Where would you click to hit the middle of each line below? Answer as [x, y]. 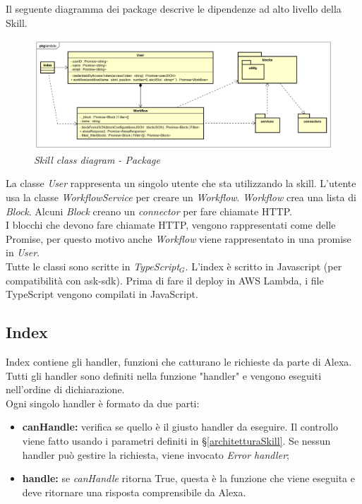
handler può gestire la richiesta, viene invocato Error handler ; [156, 454]
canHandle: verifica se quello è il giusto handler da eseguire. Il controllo [180, 427]
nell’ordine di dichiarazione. [65, 389]
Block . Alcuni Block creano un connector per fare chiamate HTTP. [149, 211]
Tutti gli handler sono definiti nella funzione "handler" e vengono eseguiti [164, 375]
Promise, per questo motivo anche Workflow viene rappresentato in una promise [179, 238]
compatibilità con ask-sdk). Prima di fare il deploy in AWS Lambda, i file [165, 280]
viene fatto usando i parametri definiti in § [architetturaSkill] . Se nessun [176, 440]
